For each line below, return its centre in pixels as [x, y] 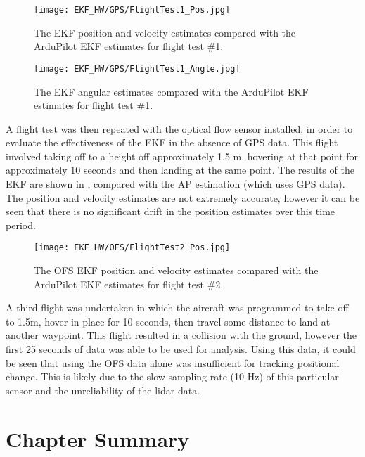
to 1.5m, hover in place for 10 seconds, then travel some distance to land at [168, 321]
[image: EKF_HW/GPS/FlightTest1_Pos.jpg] [132, 10]
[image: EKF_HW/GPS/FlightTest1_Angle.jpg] [137, 69]
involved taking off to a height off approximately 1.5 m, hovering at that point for [182, 156]
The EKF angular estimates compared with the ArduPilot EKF [171, 91]
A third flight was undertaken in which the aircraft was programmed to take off [177, 308]
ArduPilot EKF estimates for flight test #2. [129, 284]
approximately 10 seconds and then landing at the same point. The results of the [180, 170]
